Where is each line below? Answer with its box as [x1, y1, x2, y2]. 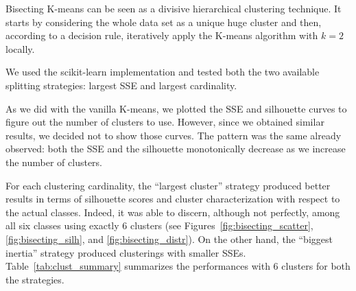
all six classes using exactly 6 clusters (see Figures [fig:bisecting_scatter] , [5, 218, 313, 233]
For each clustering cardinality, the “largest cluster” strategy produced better [5, 178, 331, 192]
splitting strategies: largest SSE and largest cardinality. [5, 78, 237, 92]
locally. [5, 41, 35, 56]
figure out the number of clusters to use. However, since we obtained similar [5, 115, 324, 129]
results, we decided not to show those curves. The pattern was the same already [5, 128, 342, 142]
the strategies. [5, 272, 64, 286]
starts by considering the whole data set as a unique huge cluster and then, [5, 14, 322, 29]
